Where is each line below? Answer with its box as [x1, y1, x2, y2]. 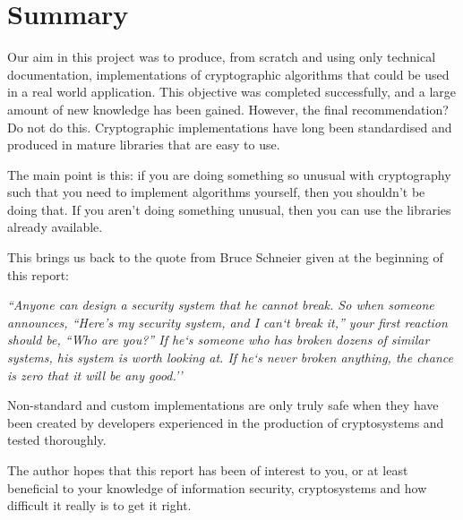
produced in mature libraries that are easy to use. [7, 135, 280, 154]
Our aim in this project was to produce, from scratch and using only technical [7, 47, 436, 66]
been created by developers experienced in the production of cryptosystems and [7, 413, 444, 431]
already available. [7, 217, 103, 236]
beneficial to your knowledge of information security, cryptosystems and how [7, 478, 427, 497]
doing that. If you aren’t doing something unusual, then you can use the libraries [7, 200, 451, 218]
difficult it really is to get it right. [7, 496, 192, 515]
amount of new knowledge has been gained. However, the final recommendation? [7, 99, 449, 118]
